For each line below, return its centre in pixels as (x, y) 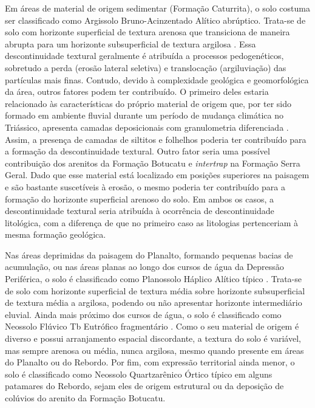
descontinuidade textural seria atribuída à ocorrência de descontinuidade (140, 211)
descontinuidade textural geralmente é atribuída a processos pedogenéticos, (144, 56)
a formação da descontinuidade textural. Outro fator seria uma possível (137, 151)
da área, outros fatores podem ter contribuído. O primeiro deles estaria (137, 92)
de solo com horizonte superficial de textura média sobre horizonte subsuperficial (155, 290)
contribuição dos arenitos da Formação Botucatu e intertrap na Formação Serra (153, 163)
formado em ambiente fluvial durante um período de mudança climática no (144, 115)
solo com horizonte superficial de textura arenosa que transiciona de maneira (147, 32)
